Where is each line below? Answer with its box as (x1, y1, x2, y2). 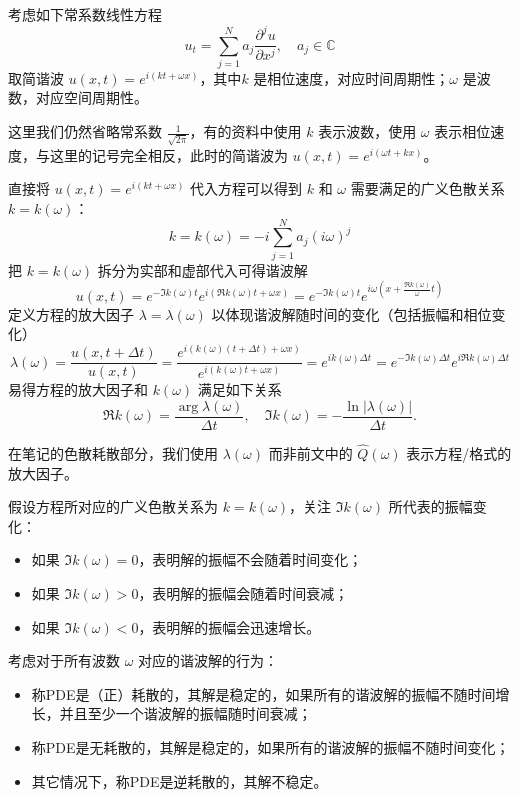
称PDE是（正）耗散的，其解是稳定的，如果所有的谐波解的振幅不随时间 (31, 683, 496, 704)
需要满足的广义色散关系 (350, 178, 505, 199)
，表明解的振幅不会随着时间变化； (138, 549, 363, 570)
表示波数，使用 (318, 121, 417, 142)
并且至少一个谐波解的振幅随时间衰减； (59, 703, 312, 724)
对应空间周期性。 (35, 87, 148, 108)
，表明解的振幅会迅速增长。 (138, 616, 321, 637)
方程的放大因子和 (35, 379, 148, 400)
